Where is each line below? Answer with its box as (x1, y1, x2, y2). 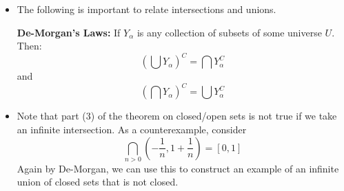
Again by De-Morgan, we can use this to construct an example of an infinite (17, 161, 339, 175)
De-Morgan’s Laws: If (17, 25, 121, 39)
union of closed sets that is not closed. (17, 175, 179, 189)
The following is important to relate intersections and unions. (17, 2, 276, 16)
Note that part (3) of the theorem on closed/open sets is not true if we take (17, 109, 337, 123)
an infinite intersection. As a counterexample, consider (17, 122, 247, 136)
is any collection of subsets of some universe (136, 25, 322, 39)
